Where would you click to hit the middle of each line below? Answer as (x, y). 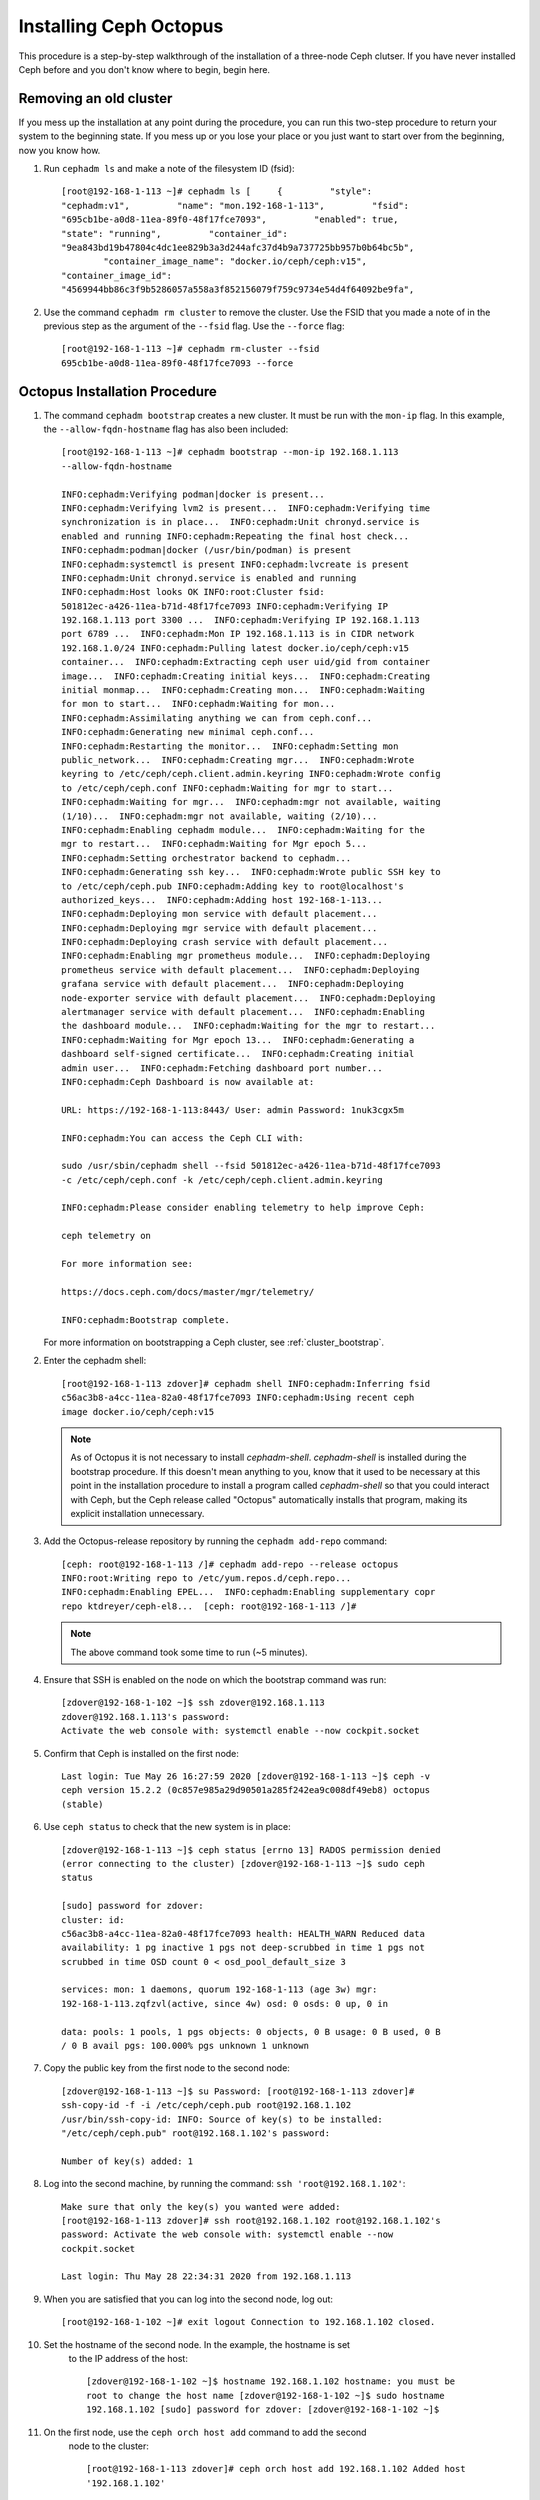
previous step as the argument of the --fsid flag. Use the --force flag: (194, 326)
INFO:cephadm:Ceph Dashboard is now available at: (188, 1081)
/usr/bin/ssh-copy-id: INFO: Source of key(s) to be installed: (222, 2119)
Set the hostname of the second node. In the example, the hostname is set (196, 2344)
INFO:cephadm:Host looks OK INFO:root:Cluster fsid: (193, 592)
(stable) (82, 1804)
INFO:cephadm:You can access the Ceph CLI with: (182, 1138)
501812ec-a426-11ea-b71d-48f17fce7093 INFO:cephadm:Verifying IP (225, 606)
